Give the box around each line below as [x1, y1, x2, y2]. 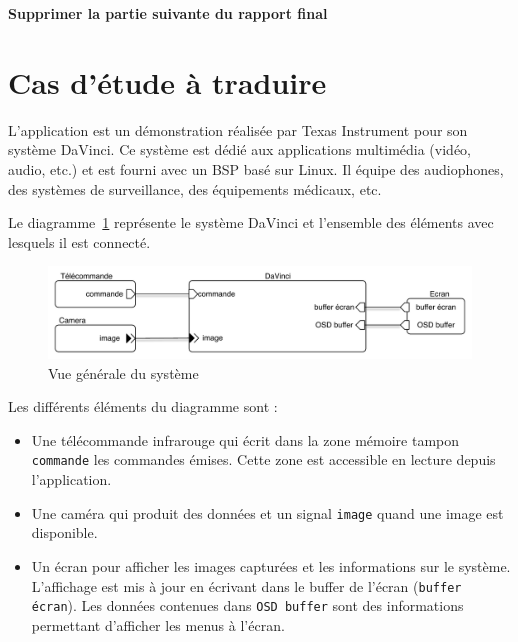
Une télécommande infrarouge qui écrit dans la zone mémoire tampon [31, 429, 460, 450]
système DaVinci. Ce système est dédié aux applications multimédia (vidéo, [8, 139, 471, 160]
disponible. [31, 522, 98, 543]
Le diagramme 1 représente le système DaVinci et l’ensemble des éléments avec [8, 212, 494, 233]
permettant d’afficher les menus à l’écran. [31, 614, 285, 635]
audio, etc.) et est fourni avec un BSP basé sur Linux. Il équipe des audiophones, [8, 158, 504, 179]
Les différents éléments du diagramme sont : [8, 396, 278, 417]
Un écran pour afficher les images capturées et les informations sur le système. [31, 555, 511, 576]
